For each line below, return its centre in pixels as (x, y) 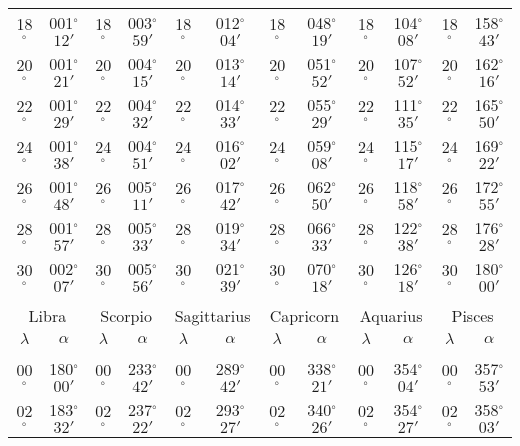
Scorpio (126, 315)
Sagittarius (212, 315)
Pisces (472, 315)
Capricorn (304, 315)
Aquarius (391, 315)
